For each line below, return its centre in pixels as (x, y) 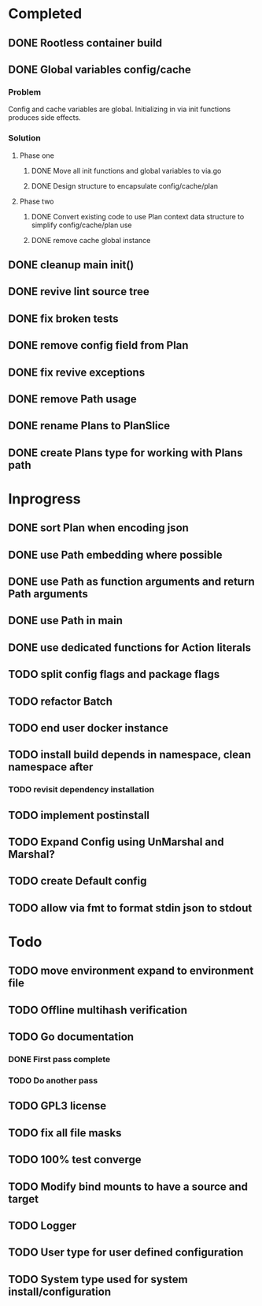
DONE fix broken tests (63, 318)
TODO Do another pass (53, 1080)
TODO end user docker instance (89, 728)
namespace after (51, 767)
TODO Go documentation (71, 1037)
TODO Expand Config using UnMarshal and (116, 842)
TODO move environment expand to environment (131, 971)
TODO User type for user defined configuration (126, 1253)
